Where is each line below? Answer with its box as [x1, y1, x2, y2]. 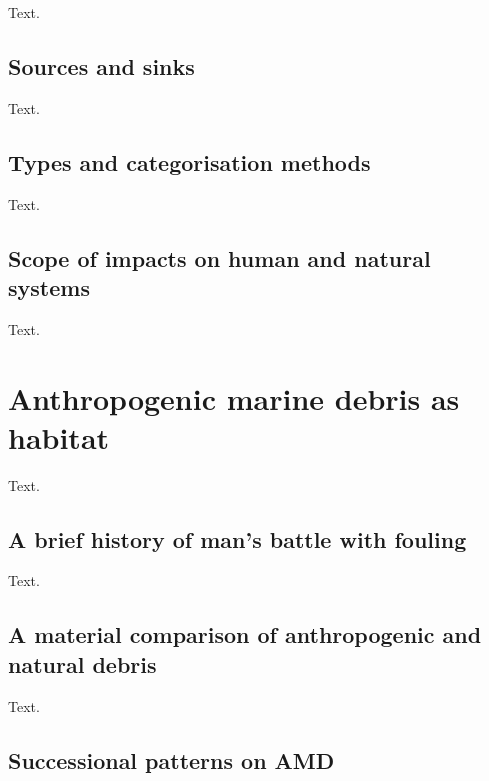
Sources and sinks [8, 50, 195, 81]
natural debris [8, 648, 157, 679]
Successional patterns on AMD [8, 744, 335, 775]
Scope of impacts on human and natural [8, 242, 431, 273]
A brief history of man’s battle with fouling [8, 523, 467, 554]
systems [8, 271, 90, 302]
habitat [8, 416, 110, 457]
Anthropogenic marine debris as [8, 377, 460, 418]
